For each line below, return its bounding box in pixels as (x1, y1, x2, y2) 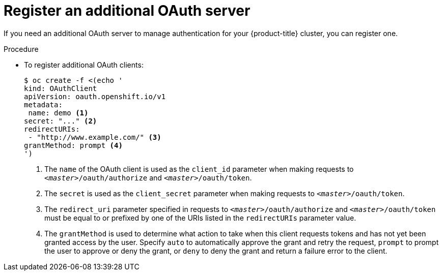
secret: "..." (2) (24, 116, 97, 125)
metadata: (24, 100, 63, 109)
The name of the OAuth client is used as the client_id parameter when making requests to (44, 164, 354, 173)
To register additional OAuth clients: (24, 60, 144, 69)
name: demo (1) (28, 108, 89, 117)
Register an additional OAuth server (4, 2, 251, 19)
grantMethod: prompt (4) (24, 141, 123, 149)
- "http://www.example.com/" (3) (28, 133, 161, 141)
